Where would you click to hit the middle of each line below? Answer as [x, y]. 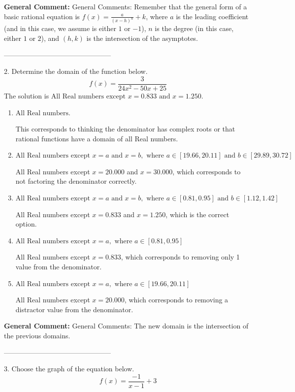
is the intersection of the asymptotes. [142, 38]
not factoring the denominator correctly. [76, 181]
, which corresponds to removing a [176, 300]
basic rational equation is [42, 16]
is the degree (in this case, [194, 28]
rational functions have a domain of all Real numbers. [97, 138]
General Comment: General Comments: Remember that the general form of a [126, 6]
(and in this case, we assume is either [60, 28]
